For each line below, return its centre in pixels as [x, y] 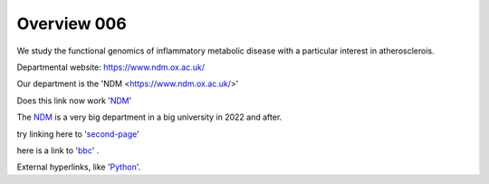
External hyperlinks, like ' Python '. [79, 167]
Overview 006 [72, 24]
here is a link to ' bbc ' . [58, 150]
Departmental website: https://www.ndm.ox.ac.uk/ [111, 67]
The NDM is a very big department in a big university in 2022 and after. [149, 117]
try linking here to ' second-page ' [78, 134]
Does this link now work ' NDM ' [74, 101]
